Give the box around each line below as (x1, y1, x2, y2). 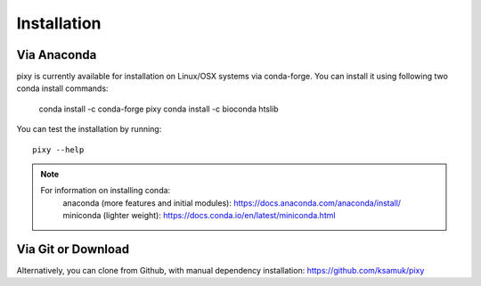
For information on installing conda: (40, 185, 171, 196)
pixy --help (32, 144, 85, 155)
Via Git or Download (16, 241, 129, 257)
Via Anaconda (16, 47, 97, 62)
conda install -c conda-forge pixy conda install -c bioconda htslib (38, 103, 280, 114)
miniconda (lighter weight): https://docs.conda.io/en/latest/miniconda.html (62, 210, 336, 221)
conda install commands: (16, 83, 109, 94)
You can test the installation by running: (16, 124, 162, 135)
